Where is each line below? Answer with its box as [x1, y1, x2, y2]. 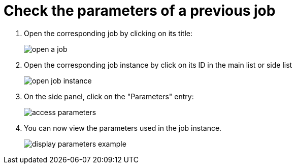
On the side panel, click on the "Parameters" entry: [24, 92, 194, 101]
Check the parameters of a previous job [4, 2, 276, 19]
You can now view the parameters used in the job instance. [24, 123, 222, 132]
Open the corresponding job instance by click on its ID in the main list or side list [24, 60, 292, 69]
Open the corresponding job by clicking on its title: [24, 29, 193, 38]
